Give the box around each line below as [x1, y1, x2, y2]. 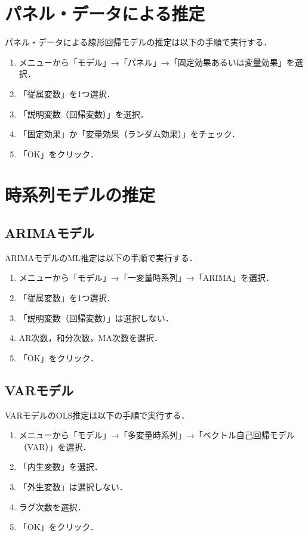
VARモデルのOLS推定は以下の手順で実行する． [5, 408, 190, 421]
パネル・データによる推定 [5, 1, 205, 26]
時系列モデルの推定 [5, 182, 156, 207]
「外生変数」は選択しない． [19, 481, 128, 492]
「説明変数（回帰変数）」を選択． [19, 107, 149, 120]
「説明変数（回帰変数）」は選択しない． [19, 311, 174, 324]
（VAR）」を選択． [19, 440, 91, 453]
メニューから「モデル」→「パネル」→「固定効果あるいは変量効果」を [19, 55, 295, 68]
